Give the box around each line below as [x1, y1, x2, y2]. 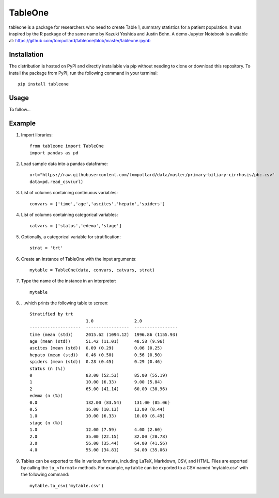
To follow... [9, 106, 31, 112]
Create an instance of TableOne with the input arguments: [21, 256, 137, 262]
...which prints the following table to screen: [21, 300, 108, 306]
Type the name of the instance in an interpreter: [21, 278, 116, 284]
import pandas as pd [30, 150, 78, 155]
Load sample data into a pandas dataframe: [21, 161, 108, 166]
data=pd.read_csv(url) [30, 179, 84, 184]
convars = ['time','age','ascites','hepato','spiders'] [30, 201, 165, 206]
